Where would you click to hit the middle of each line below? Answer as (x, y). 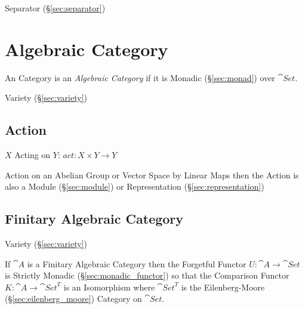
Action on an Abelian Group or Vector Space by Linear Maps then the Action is (152, 174)
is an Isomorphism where (109, 287)
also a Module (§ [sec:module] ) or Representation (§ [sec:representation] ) (135, 186)
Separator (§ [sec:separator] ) (55, 8)
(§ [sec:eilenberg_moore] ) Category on (73, 299)
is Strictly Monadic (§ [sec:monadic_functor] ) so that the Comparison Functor (147, 275)
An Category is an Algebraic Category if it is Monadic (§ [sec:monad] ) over (140, 77)
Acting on (33, 155)
